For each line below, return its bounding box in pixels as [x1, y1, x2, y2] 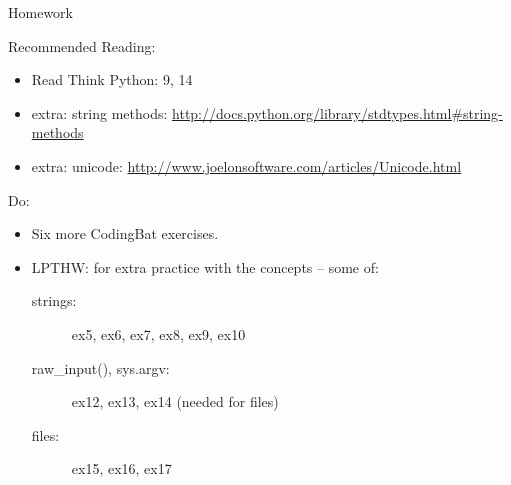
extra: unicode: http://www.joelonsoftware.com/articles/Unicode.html [31, 155, 462, 176]
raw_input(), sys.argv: [31, 357, 170, 378]
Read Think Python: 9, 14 [31, 69, 193, 90]
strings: [31, 290, 77, 311]
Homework [8, 2, 73, 22]
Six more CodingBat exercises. [31, 223, 219, 244]
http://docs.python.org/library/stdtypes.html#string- [172, 102, 503, 123]
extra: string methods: [31, 102, 168, 123]
